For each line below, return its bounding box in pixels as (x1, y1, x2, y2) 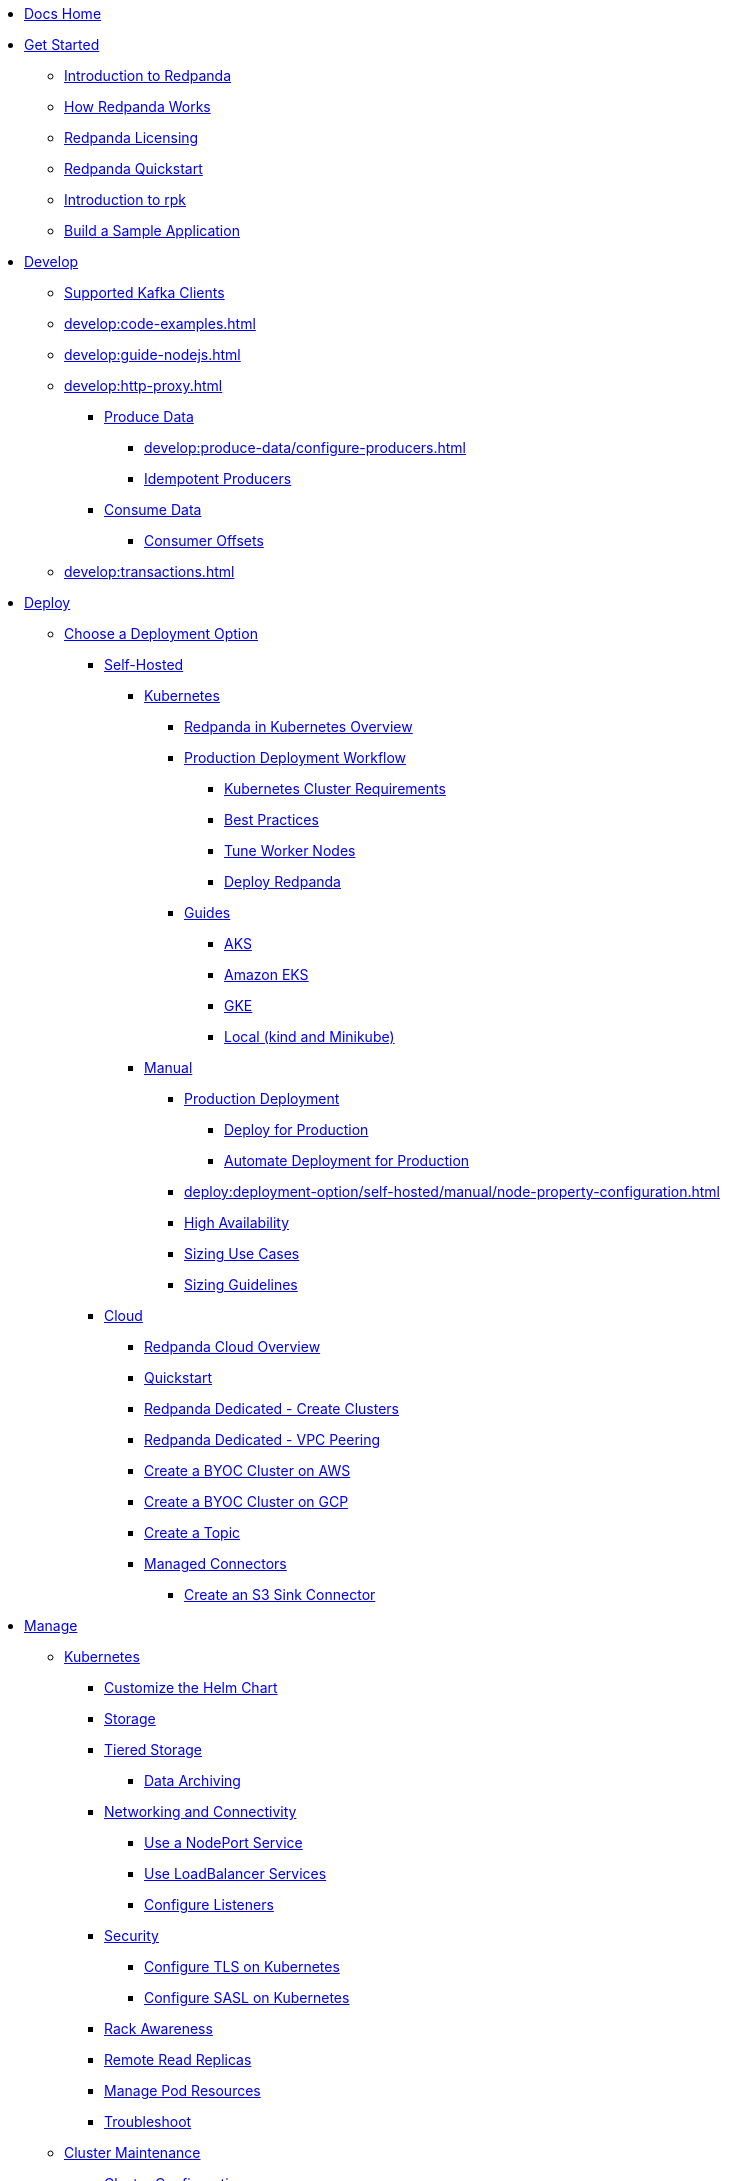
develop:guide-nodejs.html (64, 346, 241, 363)
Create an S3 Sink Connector (184, 1586, 376, 1603)
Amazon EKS (224, 966, 309, 983)
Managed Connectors (144, 1555, 287, 1572)
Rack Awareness (104, 2020, 213, 2037)
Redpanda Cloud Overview (144, 1338, 321, 1355)
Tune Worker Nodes (224, 842, 356, 859)
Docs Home (24, 5, 102, 22)
